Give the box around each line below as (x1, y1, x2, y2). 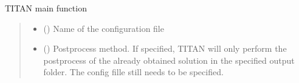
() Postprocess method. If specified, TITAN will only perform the (43, 42, 287, 55)
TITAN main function (5, 2, 87, 14)
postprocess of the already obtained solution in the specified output (43, 54, 295, 66)
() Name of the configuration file (43, 22, 164, 34)
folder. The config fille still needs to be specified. (43, 66, 224, 78)
